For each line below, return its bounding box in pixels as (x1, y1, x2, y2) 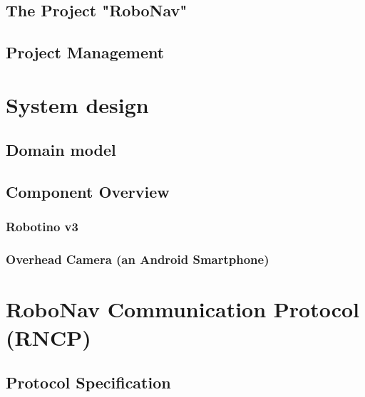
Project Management (6, 41, 165, 63)
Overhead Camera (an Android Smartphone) (6, 250, 269, 268)
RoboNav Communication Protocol (6, 295, 360, 324)
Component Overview (6, 181, 170, 203)
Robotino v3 (6, 218, 78, 235)
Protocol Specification (6, 371, 171, 393)
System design (6, 90, 149, 119)
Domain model (6, 139, 116, 161)
